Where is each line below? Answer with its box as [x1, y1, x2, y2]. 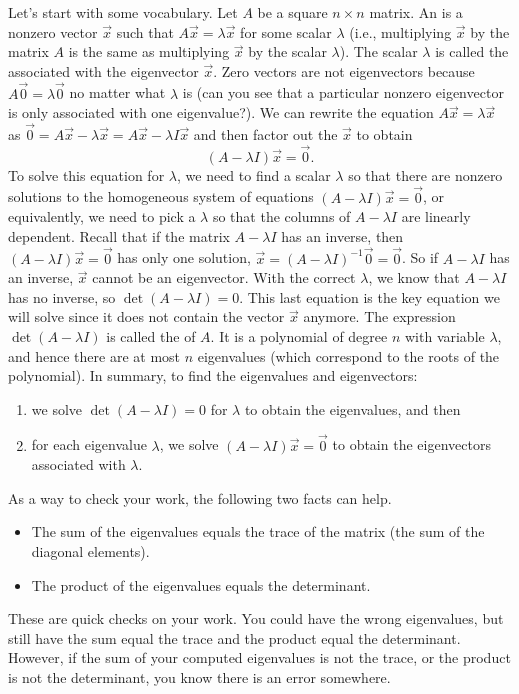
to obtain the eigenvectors [332, 434, 491, 455]
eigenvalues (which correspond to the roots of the [197, 345, 500, 366]
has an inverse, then [281, 225, 404, 246]
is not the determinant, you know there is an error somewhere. [8, 666, 391, 687]
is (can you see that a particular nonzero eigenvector [182, 82, 504, 103]
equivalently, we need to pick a [8, 206, 196, 227]
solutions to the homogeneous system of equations [8, 186, 314, 207]
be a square [257, 2, 328, 22]
